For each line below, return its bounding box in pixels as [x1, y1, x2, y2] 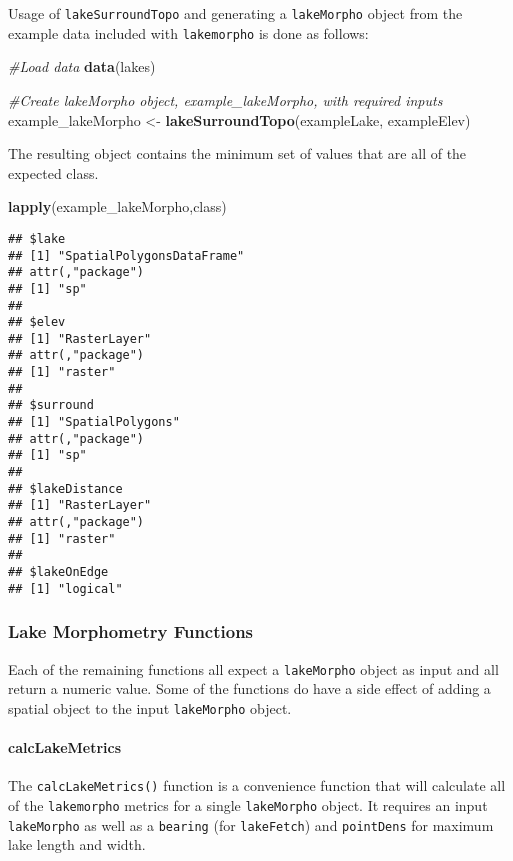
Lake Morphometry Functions [8, 619, 254, 644]
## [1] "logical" [8, 581, 123, 596]
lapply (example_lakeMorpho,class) [8, 196, 227, 217]
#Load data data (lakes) [8, 56, 156, 77]
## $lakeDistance [8, 481, 123, 496]
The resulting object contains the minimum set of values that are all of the [8, 143, 467, 164]
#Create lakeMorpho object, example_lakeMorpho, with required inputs [8, 89, 443, 110]
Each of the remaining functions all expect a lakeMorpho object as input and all [8, 658, 499, 679]
